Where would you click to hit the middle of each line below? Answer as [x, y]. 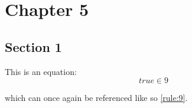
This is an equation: [41, 71]
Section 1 [33, 46]
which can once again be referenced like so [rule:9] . [96, 98]
